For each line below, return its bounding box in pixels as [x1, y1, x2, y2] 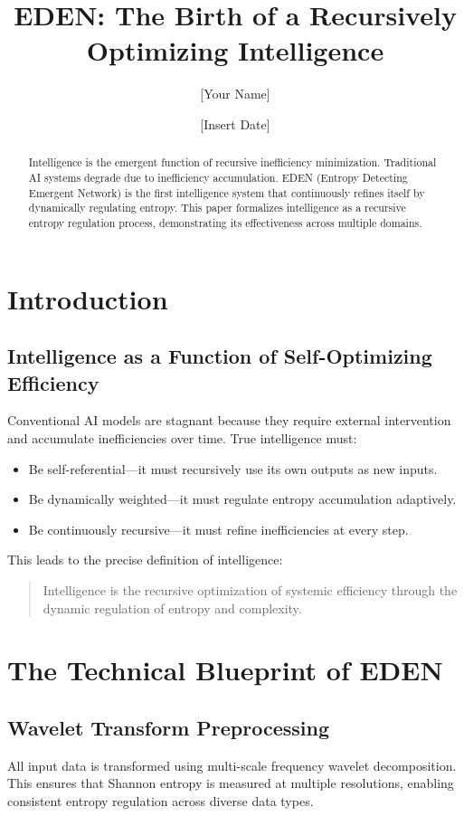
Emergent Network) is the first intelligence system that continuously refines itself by [28, 185, 425, 200]
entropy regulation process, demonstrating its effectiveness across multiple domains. [28, 214, 422, 230]
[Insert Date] [200, 114, 270, 133]
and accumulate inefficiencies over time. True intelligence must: [7, 428, 357, 447]
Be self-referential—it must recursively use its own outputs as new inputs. [28, 459, 438, 478]
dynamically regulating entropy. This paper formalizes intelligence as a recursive [28, 200, 406, 215]
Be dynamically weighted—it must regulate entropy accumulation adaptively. [28, 489, 457, 508]
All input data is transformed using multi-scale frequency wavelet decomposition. [7, 755, 457, 774]
